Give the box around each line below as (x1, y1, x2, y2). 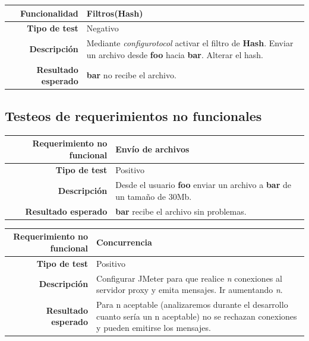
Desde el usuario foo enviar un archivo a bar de (115, 179, 291, 191)
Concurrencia (96, 236, 152, 248)
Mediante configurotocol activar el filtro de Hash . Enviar (86, 37, 294, 49)
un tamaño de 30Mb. (115, 190, 192, 202)
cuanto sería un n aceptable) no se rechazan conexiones (96, 310, 297, 322)
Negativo (86, 22, 119, 34)
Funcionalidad (20, 7, 78, 19)
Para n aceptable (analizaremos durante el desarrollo (96, 298, 288, 311)
